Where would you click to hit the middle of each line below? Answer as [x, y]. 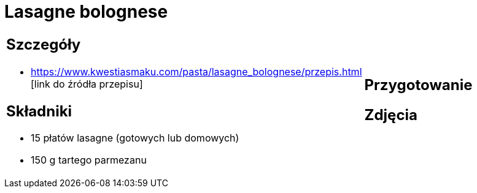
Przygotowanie [418, 85]
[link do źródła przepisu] [87, 84]
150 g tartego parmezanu [89, 160]
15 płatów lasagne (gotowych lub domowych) [135, 138]
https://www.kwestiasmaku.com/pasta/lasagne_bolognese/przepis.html [196, 71]
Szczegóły [44, 44]
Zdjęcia [391, 115]
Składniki [39, 111]
